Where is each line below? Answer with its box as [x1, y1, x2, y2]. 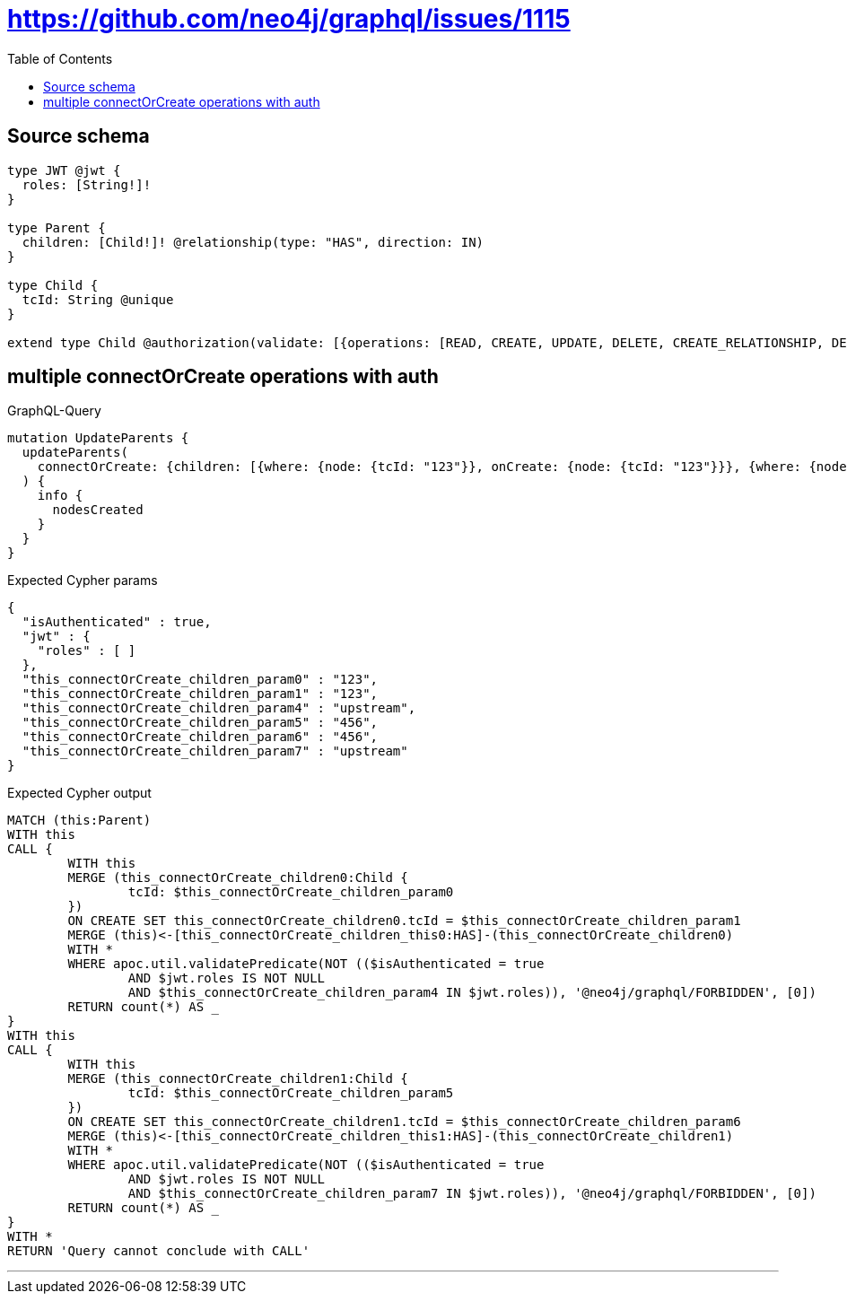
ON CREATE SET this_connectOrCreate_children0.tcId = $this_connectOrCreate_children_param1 [67, 913, 741, 929]
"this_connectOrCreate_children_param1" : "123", [22, 686, 379, 702]
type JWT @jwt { [7, 162, 121, 178]
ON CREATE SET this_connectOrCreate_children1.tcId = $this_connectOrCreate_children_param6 [67, 1114, 741, 1130]
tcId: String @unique [22, 292, 174, 307]
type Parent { [7, 220, 106, 235]
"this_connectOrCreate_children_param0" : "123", [22, 672, 379, 687]
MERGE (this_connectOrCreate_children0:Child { [67, 870, 408, 886]
